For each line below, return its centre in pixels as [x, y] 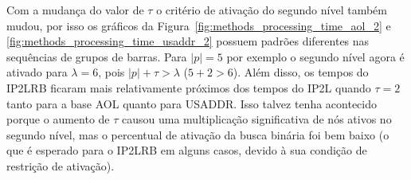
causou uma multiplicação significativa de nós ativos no [257, 119]
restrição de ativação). [61, 165]
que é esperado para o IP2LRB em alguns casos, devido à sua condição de [187, 150]
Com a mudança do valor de [75, 10]
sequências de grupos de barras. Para [97, 56]
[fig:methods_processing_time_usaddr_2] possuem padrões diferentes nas [188, 41]
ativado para [37, 72]
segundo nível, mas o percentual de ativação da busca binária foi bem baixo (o [198, 134]
